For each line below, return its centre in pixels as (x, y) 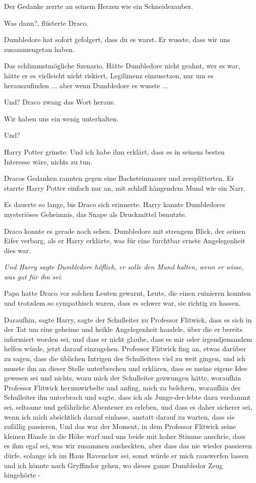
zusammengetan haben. (39, 49)
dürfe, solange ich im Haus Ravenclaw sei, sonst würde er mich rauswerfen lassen (126, 455)
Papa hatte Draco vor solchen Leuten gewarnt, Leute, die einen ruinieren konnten (128, 293)
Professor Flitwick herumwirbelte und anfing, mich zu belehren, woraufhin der (122, 387)
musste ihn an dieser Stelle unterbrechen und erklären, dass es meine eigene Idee (126, 368)
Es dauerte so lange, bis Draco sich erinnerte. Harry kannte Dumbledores (115, 204)
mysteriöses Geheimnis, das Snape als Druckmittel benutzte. (95, 214)
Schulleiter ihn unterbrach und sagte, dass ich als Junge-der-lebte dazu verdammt (128, 397)
